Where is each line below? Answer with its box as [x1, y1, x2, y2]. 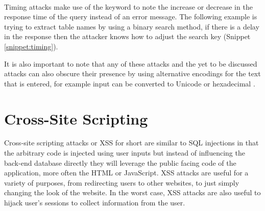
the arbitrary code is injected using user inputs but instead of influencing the [4, 147, 245, 158]
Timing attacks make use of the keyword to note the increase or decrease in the [4, 1, 253, 12]
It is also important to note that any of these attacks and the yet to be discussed [4, 58, 257, 69]
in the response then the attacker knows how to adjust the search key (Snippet [4, 31, 251, 42]
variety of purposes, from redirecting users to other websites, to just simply [4, 177, 239, 188]
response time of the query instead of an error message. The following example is [4, 11, 257, 22]
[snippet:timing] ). [4, 41, 58, 51]
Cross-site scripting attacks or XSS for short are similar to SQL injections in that [4, 137, 259, 148]
